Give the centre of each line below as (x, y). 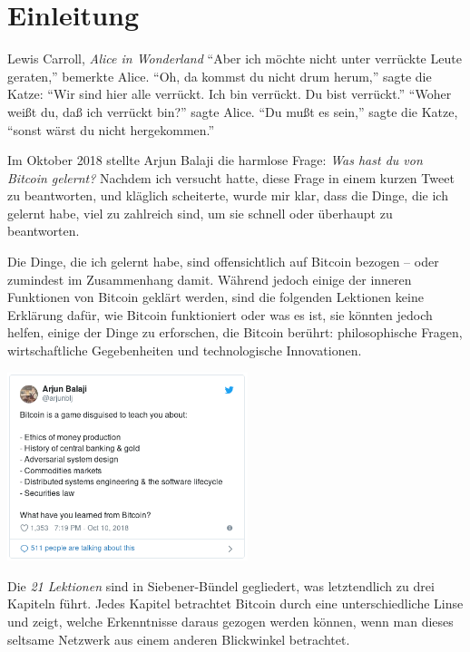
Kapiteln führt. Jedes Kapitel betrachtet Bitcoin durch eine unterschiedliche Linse (235, 603)
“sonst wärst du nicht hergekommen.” (111, 129)
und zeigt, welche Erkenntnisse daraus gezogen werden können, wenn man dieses (230, 622)
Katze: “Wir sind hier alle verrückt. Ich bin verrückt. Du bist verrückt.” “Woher (230, 94)
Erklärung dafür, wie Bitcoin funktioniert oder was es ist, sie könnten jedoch (220, 314)
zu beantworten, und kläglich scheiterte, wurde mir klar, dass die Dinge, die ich (228, 195)
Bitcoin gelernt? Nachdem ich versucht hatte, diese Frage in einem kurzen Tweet (231, 177)
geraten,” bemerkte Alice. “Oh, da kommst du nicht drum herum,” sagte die (220, 76)
